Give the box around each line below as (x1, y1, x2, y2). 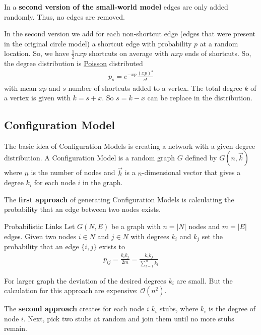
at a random (200, 38, 238, 48)
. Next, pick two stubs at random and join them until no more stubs (23, 313, 234, 323)
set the (202, 231, 223, 241)
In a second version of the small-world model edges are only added (4, 2, 228, 12)
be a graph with (111, 221, 161, 232)
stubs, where (159, 303, 199, 314)
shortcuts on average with (89, 48, 169, 59)
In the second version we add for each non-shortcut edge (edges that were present (4, 28, 256, 39)
